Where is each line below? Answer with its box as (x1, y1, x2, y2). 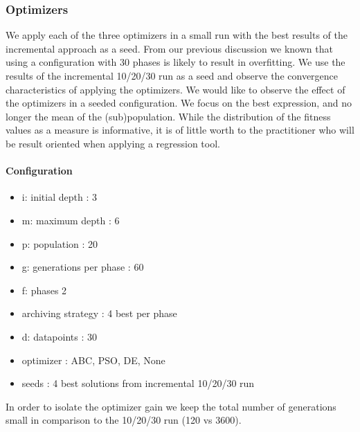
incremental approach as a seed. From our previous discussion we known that (6, 41, 333, 55)
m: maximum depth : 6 (21, 213, 120, 227)
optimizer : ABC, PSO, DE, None (21, 352, 165, 367)
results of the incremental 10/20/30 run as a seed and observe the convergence (6, 69, 339, 82)
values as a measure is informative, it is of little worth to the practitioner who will (6, 123, 354, 137)
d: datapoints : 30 (21, 329, 98, 343)
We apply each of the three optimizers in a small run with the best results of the (6, 28, 348, 42)
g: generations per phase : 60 (21, 260, 144, 274)
